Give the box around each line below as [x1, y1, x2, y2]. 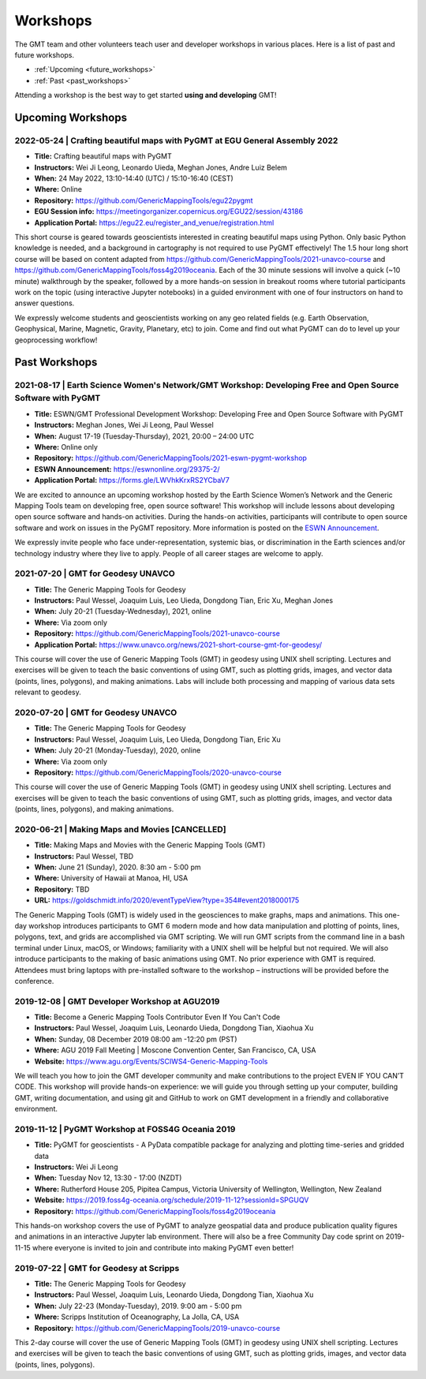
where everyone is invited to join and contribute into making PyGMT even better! [32, 1243, 294, 1252]
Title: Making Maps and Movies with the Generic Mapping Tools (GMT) [34, 840, 266, 850]
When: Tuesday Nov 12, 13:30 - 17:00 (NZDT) [34, 1173, 182, 1183]
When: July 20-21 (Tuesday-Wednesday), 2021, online [34, 607, 212, 616]
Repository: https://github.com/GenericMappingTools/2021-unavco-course [34, 629, 280, 638]
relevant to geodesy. [14, 687, 82, 697]
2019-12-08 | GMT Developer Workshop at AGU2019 [14, 996, 220, 1007]
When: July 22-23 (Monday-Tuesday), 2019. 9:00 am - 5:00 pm [34, 1301, 242, 1310]
